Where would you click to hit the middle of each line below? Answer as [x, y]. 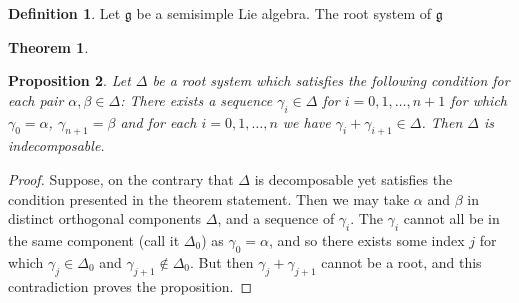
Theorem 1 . [48, 46]
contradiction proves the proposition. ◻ [130, 285]
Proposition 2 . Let [69, 80]
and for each [158, 121]
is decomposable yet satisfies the [353, 178]
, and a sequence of [276, 218]
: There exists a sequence [196, 99]
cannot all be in [451, 218]
